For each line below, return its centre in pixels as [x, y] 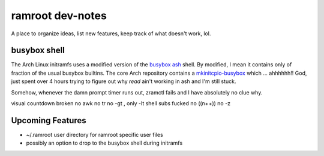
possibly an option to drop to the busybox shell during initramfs [104, 143]
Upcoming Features [49, 120]
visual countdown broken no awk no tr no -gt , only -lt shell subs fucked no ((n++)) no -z [121, 103]
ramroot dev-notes [59, 16]
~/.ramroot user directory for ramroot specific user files [94, 134]
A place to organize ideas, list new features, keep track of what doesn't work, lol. [111, 33]
